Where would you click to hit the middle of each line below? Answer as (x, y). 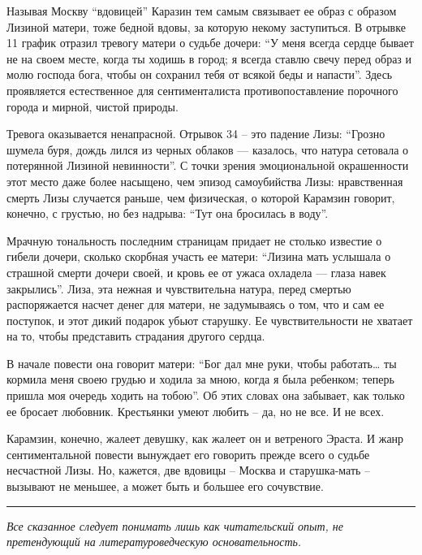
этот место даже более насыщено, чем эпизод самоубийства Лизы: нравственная (205, 181)
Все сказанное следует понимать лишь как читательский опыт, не (175, 525)
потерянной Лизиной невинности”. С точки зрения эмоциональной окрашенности (208, 165)
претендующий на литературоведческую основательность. (154, 542)
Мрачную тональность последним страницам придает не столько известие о (194, 240)
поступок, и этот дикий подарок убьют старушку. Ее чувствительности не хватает (210, 320)
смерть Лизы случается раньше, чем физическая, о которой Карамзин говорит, (201, 197)
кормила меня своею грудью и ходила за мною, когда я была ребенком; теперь (200, 379)
